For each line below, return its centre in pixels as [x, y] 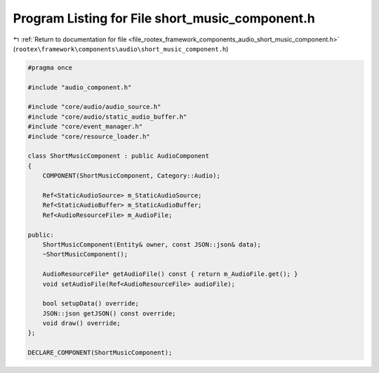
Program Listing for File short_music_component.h [164, 18]
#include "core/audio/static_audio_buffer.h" [107, 117]
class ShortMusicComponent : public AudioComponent [119, 156]
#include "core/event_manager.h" [85, 127]
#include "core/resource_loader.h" [89, 136]
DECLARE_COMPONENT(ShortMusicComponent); [100, 353]
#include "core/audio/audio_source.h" [94, 107]
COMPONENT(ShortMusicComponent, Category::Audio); [131, 176]
